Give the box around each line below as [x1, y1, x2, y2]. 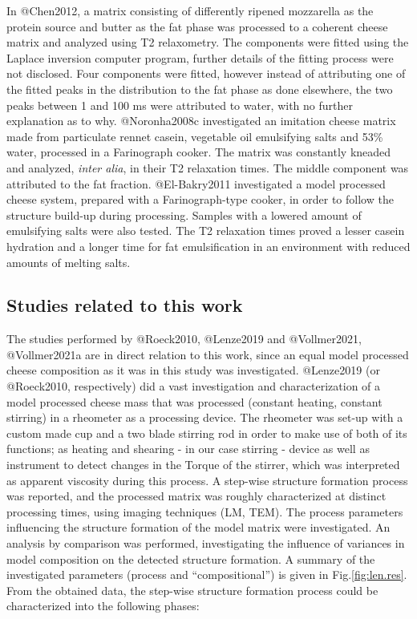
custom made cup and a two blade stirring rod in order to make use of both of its [6, 424, 407, 441]
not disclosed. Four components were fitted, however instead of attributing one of [6, 65, 406, 82]
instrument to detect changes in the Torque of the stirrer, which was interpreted [6, 456, 400, 473]
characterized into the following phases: [6, 597, 200, 614]
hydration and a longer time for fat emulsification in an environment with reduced [6, 237, 411, 254]
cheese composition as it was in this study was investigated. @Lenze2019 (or [6, 362, 380, 378]
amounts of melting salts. [6, 253, 131, 270]
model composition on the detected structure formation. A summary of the [6, 550, 375, 567]
